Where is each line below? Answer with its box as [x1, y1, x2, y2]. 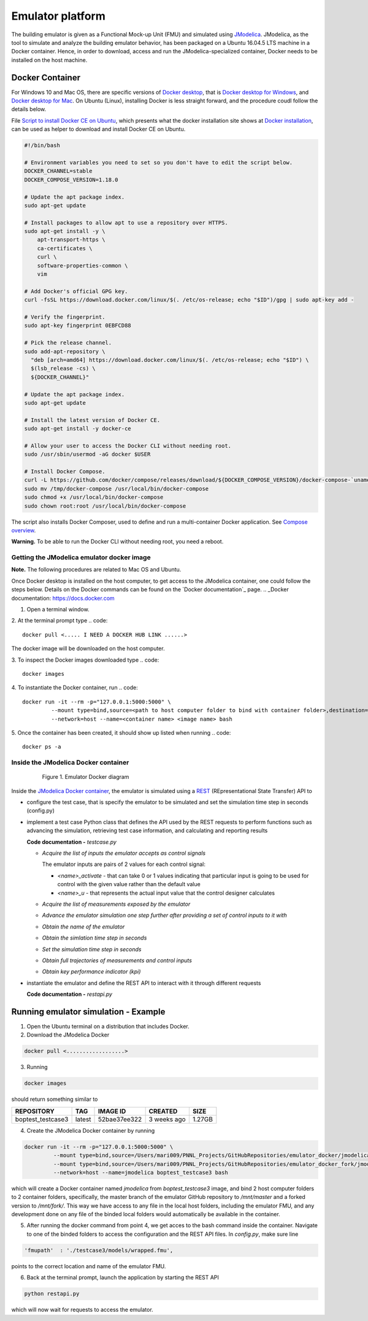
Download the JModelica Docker [26, 1031, 110, 1039]
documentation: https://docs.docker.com [11, 594, 115, 602]
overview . [11, 526, 36, 534]
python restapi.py [24, 1290, 80, 1297]
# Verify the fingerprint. [24, 313, 105, 320]
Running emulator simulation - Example [11, 1006, 166, 1017]
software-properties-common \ [37, 262, 128, 269]
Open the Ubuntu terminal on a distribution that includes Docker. [26, 1023, 190, 1030]
